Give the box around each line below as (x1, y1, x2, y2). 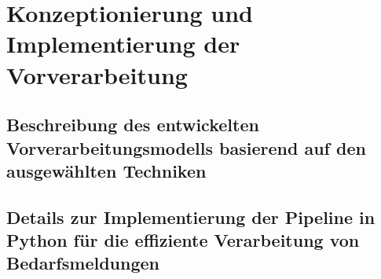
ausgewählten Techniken (6, 158, 207, 182)
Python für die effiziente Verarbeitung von (6, 228, 360, 252)
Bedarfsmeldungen (6, 251, 159, 275)
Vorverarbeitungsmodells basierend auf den (6, 135, 366, 160)
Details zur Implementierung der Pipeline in (6, 204, 376, 229)
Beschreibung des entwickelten (6, 112, 259, 137)
